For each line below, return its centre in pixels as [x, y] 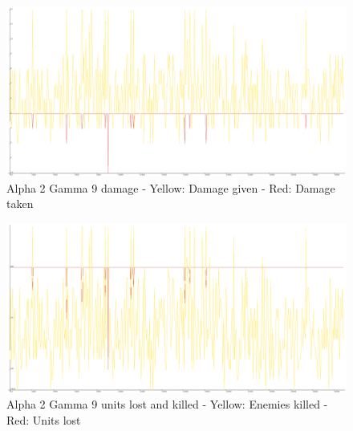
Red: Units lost [44, 419]
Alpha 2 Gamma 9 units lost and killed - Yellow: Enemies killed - [167, 404]
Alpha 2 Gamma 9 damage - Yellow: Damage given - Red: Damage [171, 187]
